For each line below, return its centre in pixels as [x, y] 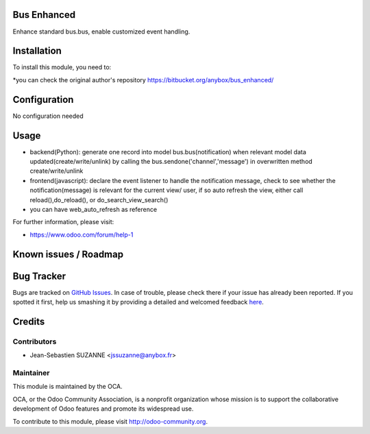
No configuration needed [48, 116]
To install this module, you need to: [62, 67]
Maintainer [31, 372]
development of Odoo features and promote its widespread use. [103, 409]
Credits [29, 321]
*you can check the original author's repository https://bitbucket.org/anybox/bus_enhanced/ [143, 80]
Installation [37, 51]
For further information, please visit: [63, 222]
